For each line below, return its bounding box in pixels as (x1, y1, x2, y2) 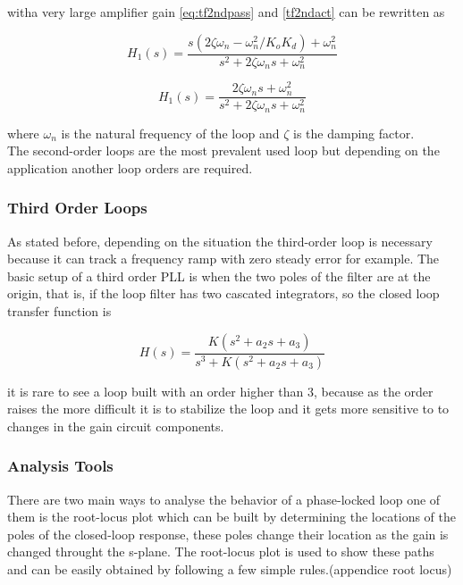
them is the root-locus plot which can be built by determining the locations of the (7, 507, 456, 526)
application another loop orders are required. (7, 158, 253, 177)
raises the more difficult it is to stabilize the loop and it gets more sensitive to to (7, 399, 450, 418)
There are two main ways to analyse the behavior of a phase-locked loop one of (7, 489, 441, 508)
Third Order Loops (7, 196, 147, 219)
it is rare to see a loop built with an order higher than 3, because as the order (7, 381, 434, 400)
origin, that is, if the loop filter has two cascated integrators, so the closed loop (7, 284, 440, 303)
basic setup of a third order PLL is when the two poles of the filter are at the (7, 266, 431, 285)
